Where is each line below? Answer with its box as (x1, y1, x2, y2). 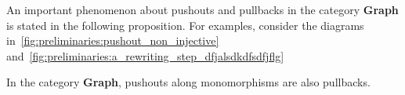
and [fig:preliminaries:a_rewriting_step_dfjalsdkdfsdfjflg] (6, 47, 284, 64)
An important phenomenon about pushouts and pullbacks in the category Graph (6, 2, 399, 17)
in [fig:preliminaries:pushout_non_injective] (6, 32, 219, 49)
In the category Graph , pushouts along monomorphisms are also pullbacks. (6, 74, 371, 90)
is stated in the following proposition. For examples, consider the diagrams (6, 16, 364, 33)
